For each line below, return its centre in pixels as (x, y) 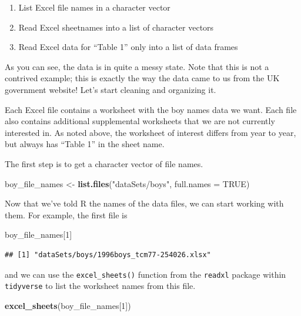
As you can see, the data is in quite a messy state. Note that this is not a (137, 66)
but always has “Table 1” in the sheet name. (85, 144)
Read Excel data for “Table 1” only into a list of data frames (128, 47)
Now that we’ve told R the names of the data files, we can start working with (144, 203)
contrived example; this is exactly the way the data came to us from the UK (142, 78)
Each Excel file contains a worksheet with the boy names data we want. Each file (151, 109)
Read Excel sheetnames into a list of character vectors (116, 27)
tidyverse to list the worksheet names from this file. (100, 286)
